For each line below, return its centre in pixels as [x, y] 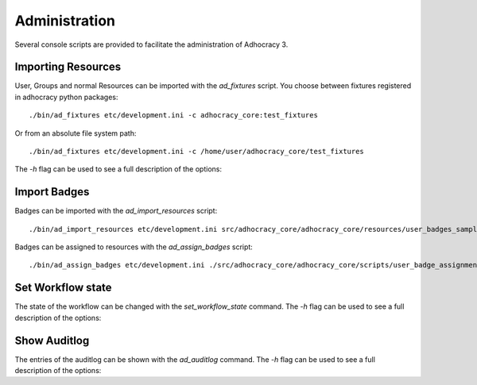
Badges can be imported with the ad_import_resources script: [116, 211]
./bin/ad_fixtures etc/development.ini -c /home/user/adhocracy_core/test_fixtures [197, 152]
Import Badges [52, 192]
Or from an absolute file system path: [76, 133]
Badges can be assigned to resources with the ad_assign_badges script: [134, 247]
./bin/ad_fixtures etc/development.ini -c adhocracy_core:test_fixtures [173, 115]
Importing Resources [68, 67]
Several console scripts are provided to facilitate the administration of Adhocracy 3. [151, 44]
